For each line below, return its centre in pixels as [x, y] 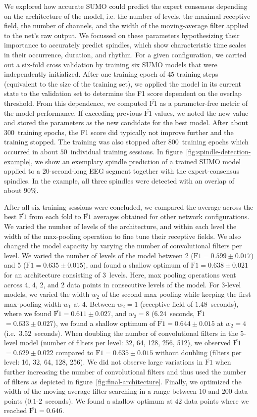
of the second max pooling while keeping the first [176, 294]
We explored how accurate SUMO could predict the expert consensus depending [126, 6]
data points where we [216, 400]
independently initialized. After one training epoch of [85, 74]
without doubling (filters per [198, 352]
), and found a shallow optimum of [136, 265]
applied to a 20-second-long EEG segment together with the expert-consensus [122, 171]
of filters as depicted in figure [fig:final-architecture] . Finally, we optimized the [123, 381]
